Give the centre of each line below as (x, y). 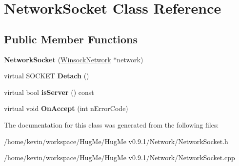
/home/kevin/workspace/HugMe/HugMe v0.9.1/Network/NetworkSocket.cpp (119, 157)
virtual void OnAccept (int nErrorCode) (66, 108)
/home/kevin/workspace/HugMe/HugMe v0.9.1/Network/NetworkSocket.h (116, 141)
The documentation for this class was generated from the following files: (111, 124)
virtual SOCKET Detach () (47, 76)
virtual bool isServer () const (49, 92)
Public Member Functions (71, 39)
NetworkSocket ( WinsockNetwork (58, 59)
